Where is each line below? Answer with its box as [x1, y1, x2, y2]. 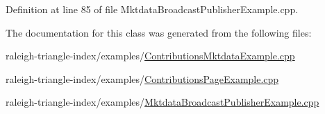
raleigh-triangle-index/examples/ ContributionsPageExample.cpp [6, 71, 279, 86]
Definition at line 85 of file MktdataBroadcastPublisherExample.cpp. [6, 2, 299, 16]
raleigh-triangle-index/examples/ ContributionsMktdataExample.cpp [6, 48, 295, 63]
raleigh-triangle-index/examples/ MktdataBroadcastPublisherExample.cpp [6, 95, 319, 109]
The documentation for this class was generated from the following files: [6, 25, 312, 39]
